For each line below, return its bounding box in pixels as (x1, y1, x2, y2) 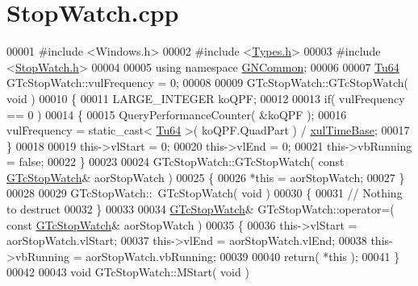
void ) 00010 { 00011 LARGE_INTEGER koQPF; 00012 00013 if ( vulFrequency (6, 89, 405, 106)
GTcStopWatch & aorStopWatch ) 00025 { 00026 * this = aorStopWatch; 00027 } (6, 168, 405, 185)
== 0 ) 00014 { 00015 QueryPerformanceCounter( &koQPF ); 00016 (6, 106, 347, 122)
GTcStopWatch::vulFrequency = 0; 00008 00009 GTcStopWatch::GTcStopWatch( (6, 74, 408, 91)
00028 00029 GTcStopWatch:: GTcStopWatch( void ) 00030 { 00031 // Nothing (6, 184, 403, 201)
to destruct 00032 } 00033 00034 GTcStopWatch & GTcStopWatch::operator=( (6, 201, 395, 218)
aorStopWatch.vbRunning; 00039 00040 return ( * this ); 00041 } (86, 247, 400, 264)
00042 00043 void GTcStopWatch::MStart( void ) (6, 263, 249, 280)
